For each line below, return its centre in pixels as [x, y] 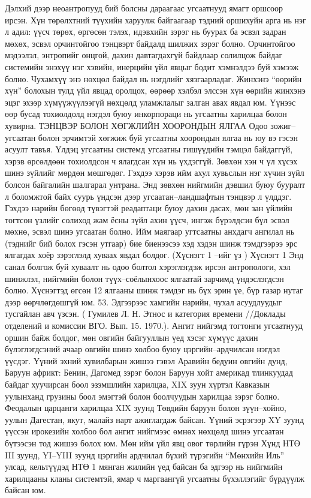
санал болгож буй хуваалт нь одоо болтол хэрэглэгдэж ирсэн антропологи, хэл [148, 267]
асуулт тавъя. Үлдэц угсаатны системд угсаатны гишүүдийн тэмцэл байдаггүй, [149, 149]
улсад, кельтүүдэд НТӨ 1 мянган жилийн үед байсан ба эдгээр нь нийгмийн [144, 466]
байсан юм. [25, 490]
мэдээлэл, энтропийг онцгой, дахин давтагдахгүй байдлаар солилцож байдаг [144, 55]
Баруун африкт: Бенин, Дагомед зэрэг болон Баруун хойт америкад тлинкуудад [149, 372]
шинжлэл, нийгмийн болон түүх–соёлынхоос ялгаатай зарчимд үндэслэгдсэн [144, 278]
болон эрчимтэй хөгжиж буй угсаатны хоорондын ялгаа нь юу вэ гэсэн [168, 137]
